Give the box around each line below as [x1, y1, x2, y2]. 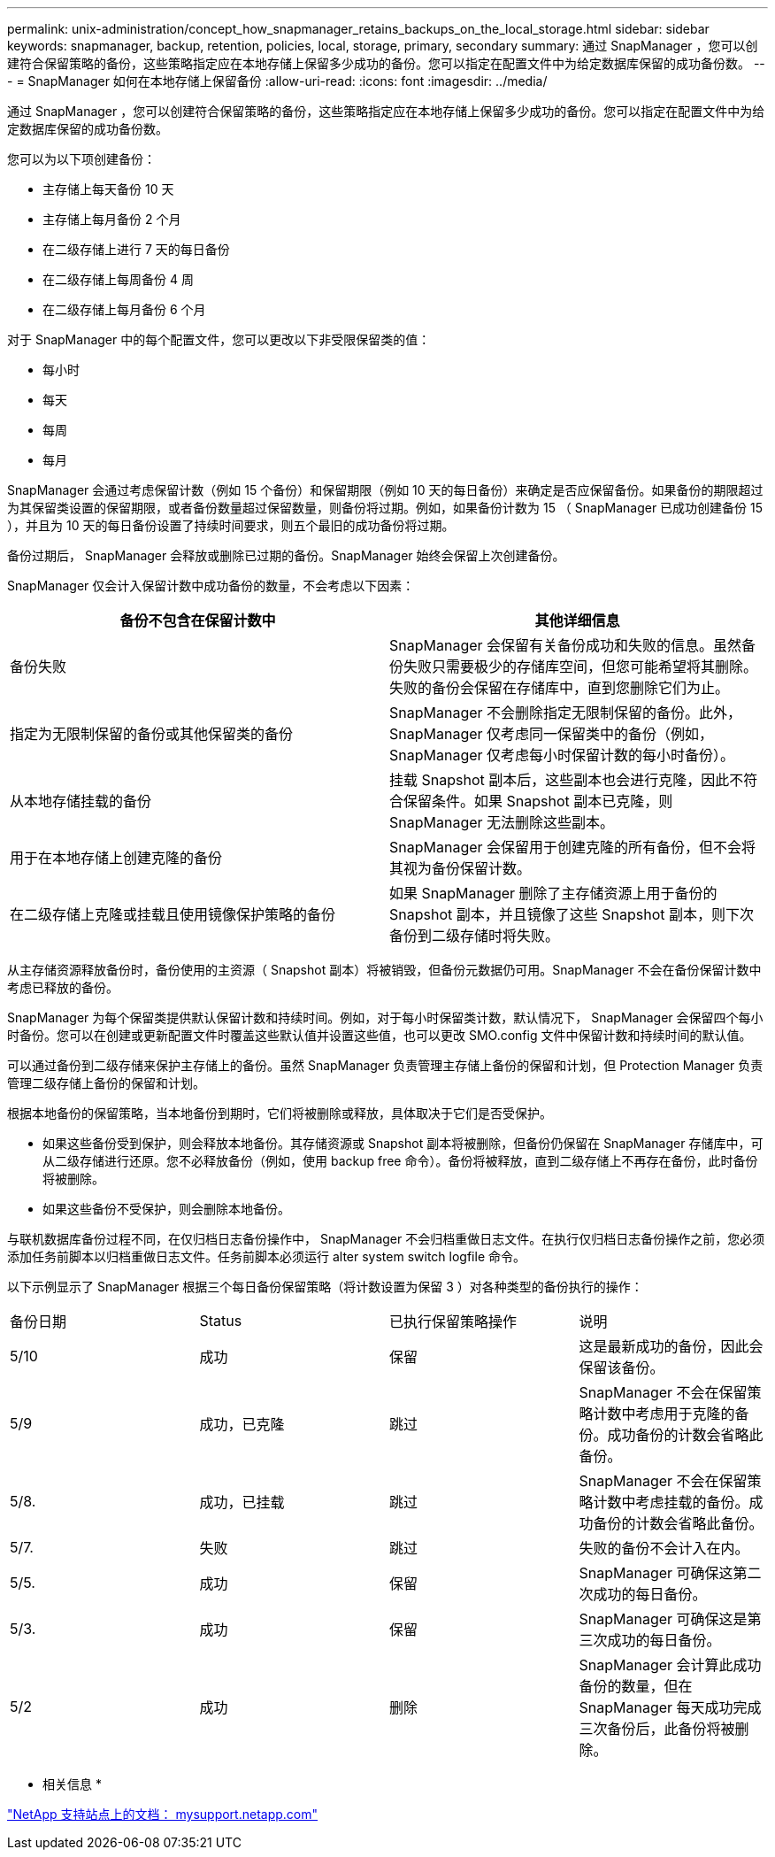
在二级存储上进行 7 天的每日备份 [42, 242, 230, 257]
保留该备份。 [579, 1359, 664, 1376]
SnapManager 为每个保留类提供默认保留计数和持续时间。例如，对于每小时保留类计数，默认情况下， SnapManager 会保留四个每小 [7, 1010, 763, 1025]
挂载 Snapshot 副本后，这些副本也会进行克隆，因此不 [389, 771, 744, 789]
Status [199, 1312, 242, 1329]
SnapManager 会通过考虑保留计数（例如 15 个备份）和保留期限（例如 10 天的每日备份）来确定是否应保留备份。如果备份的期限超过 [7, 482, 763, 497]
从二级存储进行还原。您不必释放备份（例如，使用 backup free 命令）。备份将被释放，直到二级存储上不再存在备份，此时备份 [42, 1153, 758, 1168]
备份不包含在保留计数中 [119, 612, 276, 629]
